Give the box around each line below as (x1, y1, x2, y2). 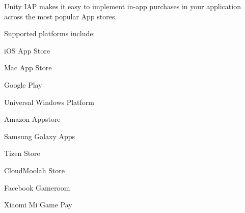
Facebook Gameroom (4, 182, 70, 193)
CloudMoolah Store (4, 165, 65, 175)
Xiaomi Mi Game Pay (4, 199, 72, 210)
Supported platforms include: (4, 28, 95, 39)
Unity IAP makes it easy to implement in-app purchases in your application (4, 1, 241, 11)
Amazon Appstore (4, 114, 61, 124)
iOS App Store (4, 45, 50, 56)
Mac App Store (4, 62, 52, 73)
